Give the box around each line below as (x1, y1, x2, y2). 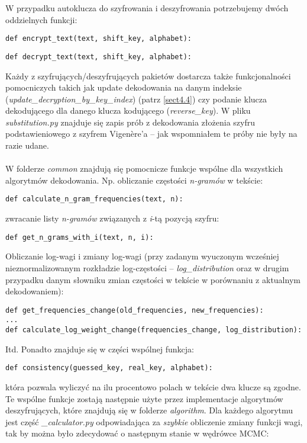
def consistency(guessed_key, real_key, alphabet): (5, 364, 213, 373)
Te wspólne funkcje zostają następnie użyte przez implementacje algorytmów (5, 392, 283, 405)
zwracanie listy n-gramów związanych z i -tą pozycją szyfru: (5, 212, 219, 224)
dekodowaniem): (5, 285, 64, 297)
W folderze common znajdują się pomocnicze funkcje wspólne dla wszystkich (5, 162, 283, 175)
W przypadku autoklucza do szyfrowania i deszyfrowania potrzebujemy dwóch (5, 2, 289, 14)
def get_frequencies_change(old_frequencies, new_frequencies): (5, 306, 264, 314)
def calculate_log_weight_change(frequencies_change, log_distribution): (5, 326, 302, 335)
